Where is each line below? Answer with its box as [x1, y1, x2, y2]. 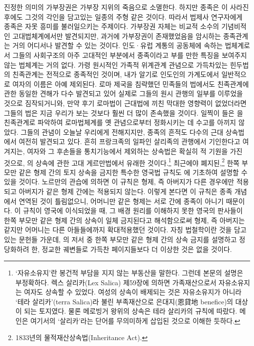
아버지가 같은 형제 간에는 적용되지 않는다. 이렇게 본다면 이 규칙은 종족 [19, 186, 233, 196]
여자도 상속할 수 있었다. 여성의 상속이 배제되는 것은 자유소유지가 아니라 [24, 287, 242, 297]
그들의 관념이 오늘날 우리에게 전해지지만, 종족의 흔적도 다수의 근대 [21, 126, 224, 137]
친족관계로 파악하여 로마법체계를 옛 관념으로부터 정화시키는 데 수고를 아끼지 [4, 117, 236, 127]
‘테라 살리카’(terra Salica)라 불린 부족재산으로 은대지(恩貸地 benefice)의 [15, 296, 233, 306]
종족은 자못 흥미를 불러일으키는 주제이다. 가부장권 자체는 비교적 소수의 [4, 21, 219, 31]
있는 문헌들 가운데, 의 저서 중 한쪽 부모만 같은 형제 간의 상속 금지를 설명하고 [4, 234, 237, 244]
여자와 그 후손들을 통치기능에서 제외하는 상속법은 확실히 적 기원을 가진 [27, 146, 243, 156]
